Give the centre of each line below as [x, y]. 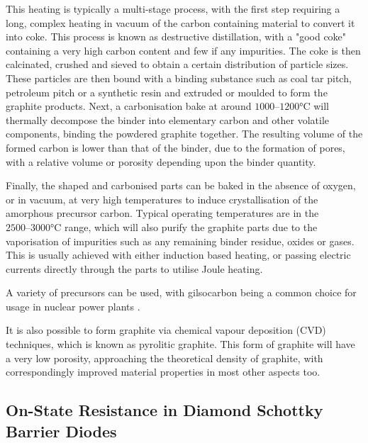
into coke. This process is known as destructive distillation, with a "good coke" [176, 37]
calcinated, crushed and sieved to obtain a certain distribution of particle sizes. [177, 64]
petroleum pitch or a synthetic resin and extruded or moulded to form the [167, 92]
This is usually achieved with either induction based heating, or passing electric [178, 255]
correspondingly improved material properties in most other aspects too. [163, 372]
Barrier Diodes [61, 431]
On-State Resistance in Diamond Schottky [165, 410]
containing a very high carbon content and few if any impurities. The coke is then [183, 50]
